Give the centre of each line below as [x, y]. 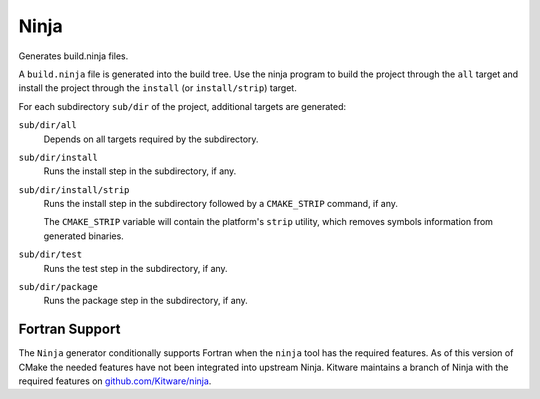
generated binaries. [83, 236]
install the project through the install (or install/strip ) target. [157, 88]
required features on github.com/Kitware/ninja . [115, 381]
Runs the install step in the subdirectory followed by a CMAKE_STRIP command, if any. [221, 204]
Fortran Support [69, 329]
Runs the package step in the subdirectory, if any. [146, 301]
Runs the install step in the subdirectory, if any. [140, 171]
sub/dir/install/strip [74, 189]
